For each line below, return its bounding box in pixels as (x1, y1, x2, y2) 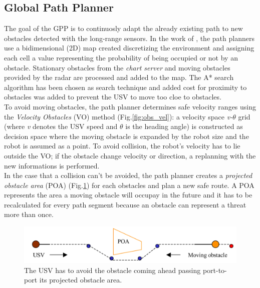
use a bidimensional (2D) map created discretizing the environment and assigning (4, 42, 254, 53)
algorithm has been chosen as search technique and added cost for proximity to (4, 81, 247, 92)
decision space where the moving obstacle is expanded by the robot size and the (4, 130, 249, 141)
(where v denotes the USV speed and (4, 121, 118, 131)
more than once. (4, 209, 54, 219)
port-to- (202, 264, 227, 275)
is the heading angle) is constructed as (125, 121, 243, 131)
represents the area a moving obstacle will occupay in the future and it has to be (4, 189, 252, 200)
